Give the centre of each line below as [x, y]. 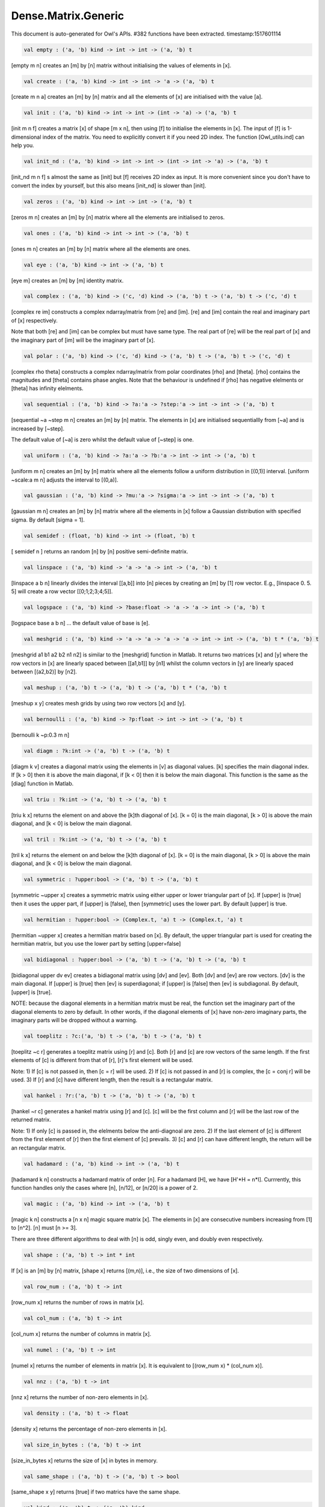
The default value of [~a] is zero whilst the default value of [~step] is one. [103, 439]
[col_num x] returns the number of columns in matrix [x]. [81, 1334]
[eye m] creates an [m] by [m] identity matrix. [67, 280]
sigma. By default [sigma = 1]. [48, 520]
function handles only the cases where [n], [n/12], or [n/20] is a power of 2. [104, 1188]
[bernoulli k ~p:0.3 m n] [40, 735]
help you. [23, 145]
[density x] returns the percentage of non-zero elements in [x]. [89, 1429]
